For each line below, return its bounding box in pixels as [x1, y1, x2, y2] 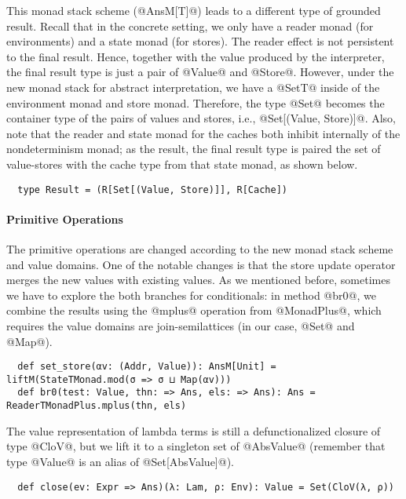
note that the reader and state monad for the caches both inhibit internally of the [6, 125, 401, 141]
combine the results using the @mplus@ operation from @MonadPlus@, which [6, 302, 382, 319]
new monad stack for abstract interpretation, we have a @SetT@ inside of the [6, 78, 380, 95]
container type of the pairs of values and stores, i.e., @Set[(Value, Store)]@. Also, [6, 110, 397, 126]
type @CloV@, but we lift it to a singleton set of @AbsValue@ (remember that [6, 438, 386, 454]
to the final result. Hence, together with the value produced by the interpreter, [6, 48, 385, 64]
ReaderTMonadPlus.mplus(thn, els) [6, 400, 187, 412]
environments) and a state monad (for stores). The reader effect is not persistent [6, 33, 394, 49]
